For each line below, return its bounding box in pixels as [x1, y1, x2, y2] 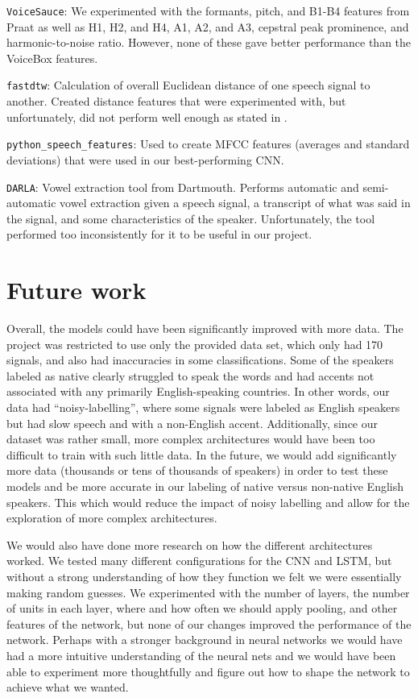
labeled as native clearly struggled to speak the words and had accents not [6, 367, 375, 384]
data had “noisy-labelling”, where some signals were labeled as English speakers [6, 399, 400, 416]
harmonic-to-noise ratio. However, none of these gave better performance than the [6, 34, 412, 51]
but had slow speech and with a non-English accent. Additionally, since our [6, 414, 379, 431]
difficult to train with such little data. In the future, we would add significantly [6, 446, 397, 463]
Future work [6, 273, 147, 306]
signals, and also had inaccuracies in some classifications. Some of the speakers [6, 351, 394, 368]
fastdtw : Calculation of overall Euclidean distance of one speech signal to [6, 77, 370, 93]
